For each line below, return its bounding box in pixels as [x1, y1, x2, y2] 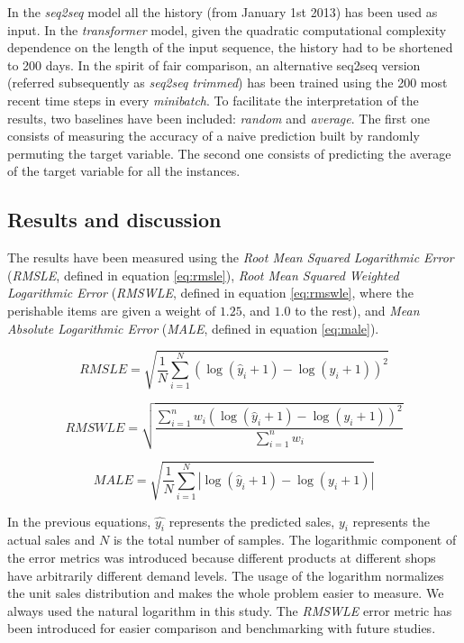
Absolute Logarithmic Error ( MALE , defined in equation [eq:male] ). [7, 318, 379, 337]
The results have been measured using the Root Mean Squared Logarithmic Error [7, 248, 454, 267]
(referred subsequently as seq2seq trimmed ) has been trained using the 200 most [7, 73, 448, 92]
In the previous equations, [7, 511, 151, 530]
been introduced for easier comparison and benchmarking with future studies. [7, 619, 436, 638]
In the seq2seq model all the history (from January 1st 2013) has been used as [7, 3, 438, 21]
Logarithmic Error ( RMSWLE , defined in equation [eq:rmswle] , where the [7, 283, 414, 302]
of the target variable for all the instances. [7, 161, 241, 180]
